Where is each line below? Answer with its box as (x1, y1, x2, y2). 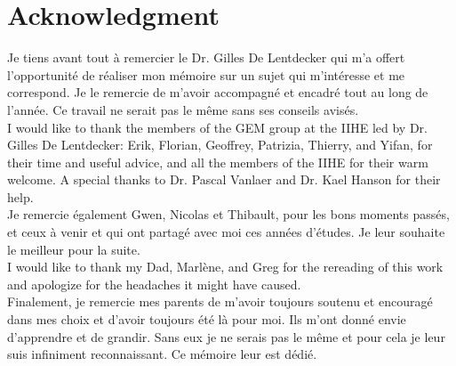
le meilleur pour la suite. (7, 240, 140, 258)
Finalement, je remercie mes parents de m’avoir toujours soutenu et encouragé (7, 292, 433, 311)
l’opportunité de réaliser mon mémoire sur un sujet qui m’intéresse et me (7, 65, 405, 84)
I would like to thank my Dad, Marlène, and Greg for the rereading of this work (7, 257, 444, 276)
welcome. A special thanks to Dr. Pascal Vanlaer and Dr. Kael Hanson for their (7, 170, 441, 189)
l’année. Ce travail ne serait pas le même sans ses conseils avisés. (7, 100, 359, 118)
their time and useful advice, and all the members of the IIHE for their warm (7, 152, 428, 171)
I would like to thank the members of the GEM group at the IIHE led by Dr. (7, 118, 428, 136)
